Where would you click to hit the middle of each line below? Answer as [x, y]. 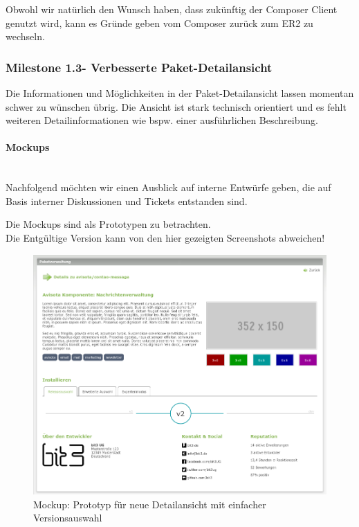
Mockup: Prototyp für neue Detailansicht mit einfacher [150, 504]
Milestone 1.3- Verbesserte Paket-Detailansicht [139, 67]
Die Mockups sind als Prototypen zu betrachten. [108, 224]
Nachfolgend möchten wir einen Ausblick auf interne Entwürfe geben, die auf [168, 187]
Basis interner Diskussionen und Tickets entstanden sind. [127, 200]
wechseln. [25, 36]
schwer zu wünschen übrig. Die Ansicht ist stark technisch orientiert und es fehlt [176, 106]
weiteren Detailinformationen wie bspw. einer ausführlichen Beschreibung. [162, 120]
